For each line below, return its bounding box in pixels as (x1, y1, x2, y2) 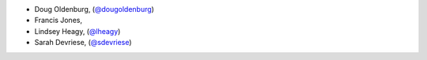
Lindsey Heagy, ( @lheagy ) (34, 26, 121, 36)
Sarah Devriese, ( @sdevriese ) (34, 38, 132, 47)
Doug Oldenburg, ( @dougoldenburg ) (34, 5, 154, 13)
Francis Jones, (34, 16, 83, 25)
